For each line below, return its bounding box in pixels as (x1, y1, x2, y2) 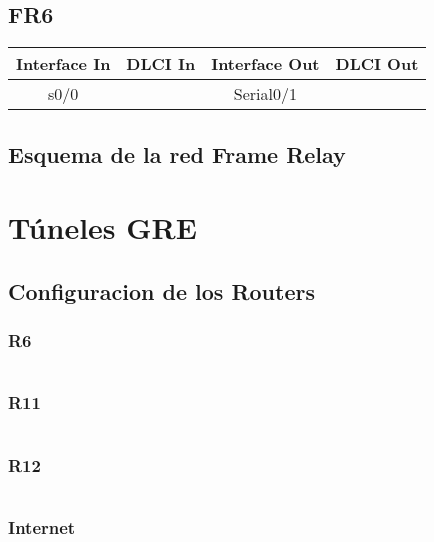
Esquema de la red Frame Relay (8, 138, 346, 169)
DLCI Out (335, 52, 419, 76)
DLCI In (126, 52, 196, 76)
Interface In (16, 52, 111, 76)
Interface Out (211, 52, 320, 76)
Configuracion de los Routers (8, 275, 315, 306)
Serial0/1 (233, 82, 297, 106)
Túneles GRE (8, 207, 197, 248)
